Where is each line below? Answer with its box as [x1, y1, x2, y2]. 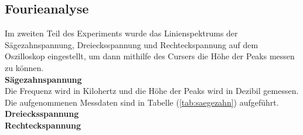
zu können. [5, 61, 44, 73]
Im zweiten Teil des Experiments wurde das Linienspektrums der [5, 27, 238, 39]
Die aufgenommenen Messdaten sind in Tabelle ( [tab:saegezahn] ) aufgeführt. [5, 96, 279, 108]
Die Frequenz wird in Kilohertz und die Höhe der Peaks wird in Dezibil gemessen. [5, 85, 299, 97]
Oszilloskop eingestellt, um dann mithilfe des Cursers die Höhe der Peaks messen [5, 50, 295, 62]
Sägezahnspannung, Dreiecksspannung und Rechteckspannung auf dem [5, 38, 258, 50]
